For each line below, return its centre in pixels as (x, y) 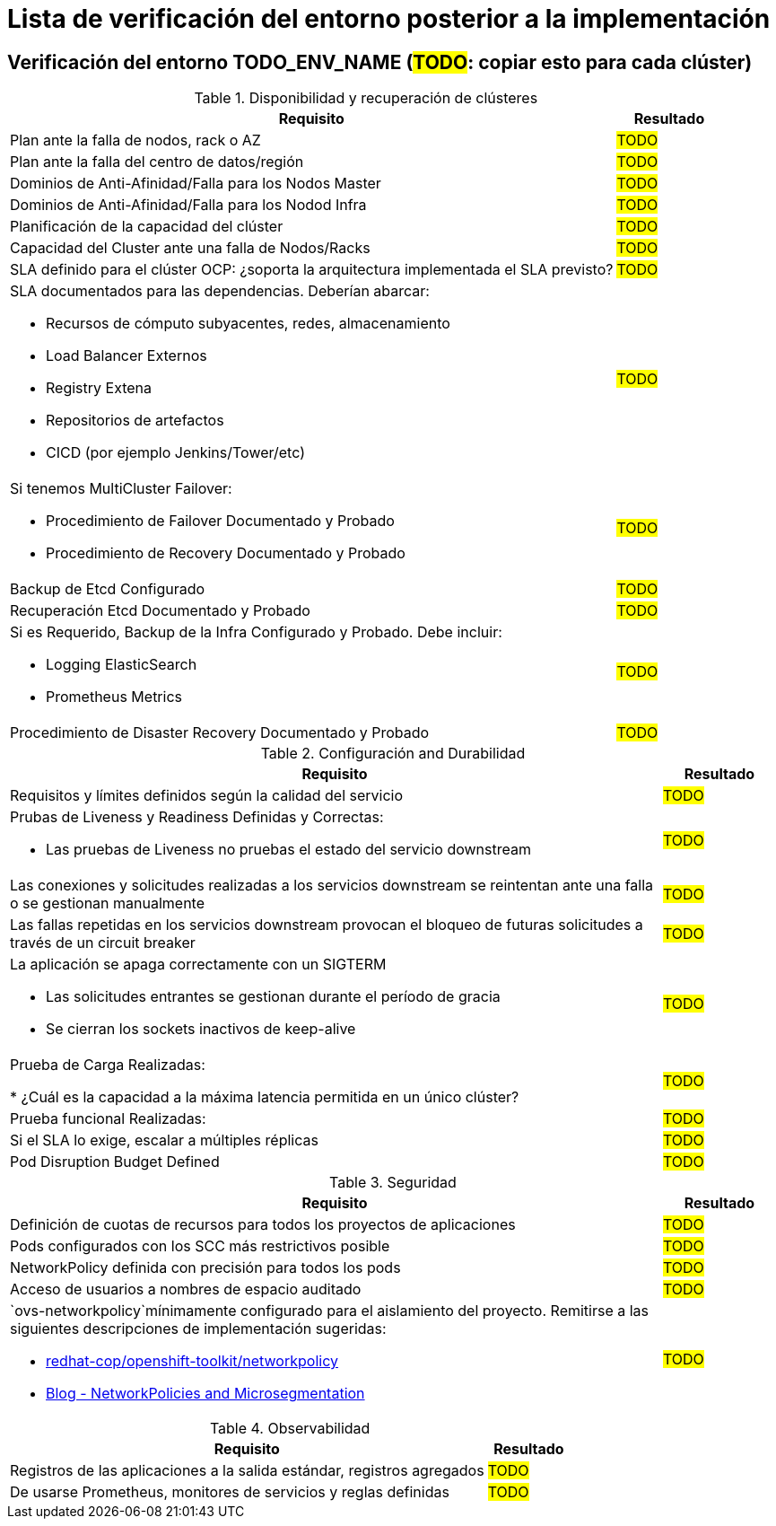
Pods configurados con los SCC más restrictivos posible (200, 1246)
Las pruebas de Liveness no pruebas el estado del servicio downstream (288, 850)
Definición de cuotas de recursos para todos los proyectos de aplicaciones (263, 1225)
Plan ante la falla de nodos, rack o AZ (135, 140)
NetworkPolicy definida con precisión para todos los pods (205, 1268)
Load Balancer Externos (126, 356)
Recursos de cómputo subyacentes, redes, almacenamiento (248, 324)
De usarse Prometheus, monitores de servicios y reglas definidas (230, 1492)
